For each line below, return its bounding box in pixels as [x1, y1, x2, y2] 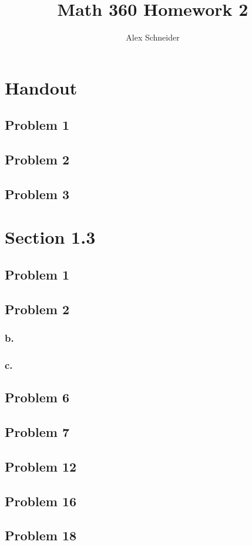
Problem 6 [5, 388, 69, 406]
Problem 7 [5, 423, 69, 441]
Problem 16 [5, 492, 77, 510]
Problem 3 [5, 184, 69, 203]
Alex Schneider [126, 31, 180, 43]
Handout [5, 75, 78, 99]
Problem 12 [5, 457, 77, 475]
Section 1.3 [5, 225, 96, 249]
